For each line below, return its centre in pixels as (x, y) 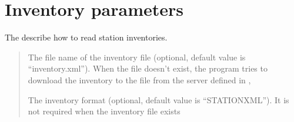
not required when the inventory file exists (104, 111)
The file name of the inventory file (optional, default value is (137, 57)
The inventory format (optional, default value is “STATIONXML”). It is (158, 99)
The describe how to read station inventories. (86, 37)
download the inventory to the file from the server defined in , (139, 79)
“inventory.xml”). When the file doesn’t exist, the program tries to (148, 68)
